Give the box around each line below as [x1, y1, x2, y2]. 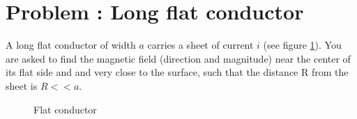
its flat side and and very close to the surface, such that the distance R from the [6, 65, 349, 79]
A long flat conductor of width [6, 38, 136, 52]
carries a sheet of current [147, 38, 254, 52]
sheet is [6, 78, 38, 93]
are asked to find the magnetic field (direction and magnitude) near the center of [6, 51, 351, 65]
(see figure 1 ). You [263, 38, 342, 52]
